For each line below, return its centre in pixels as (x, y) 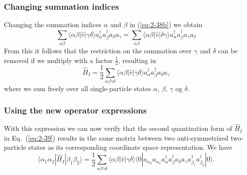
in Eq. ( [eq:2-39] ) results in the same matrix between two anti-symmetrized (116, 137)
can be (228, 50)
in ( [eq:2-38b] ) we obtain (166, 24)
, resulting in (137, 60)
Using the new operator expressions (75, 110)
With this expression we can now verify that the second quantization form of (118, 128)
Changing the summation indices (53, 24)
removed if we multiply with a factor (58, 60)
